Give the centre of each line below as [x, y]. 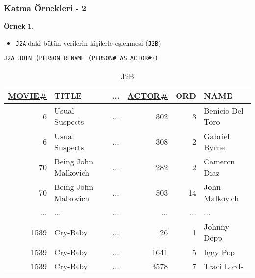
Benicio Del [224, 111]
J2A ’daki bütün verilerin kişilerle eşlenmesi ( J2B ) [88, 42]
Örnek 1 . [19, 26]
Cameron [219, 162]
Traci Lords [224, 266]
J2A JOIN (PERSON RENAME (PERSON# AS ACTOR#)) [81, 58]
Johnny [216, 227]
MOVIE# [27, 96]
